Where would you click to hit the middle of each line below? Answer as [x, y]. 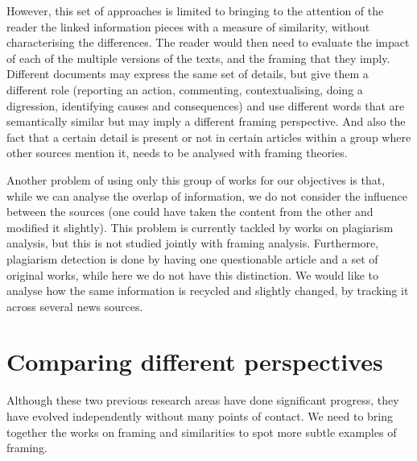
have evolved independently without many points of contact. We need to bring [200, 416]
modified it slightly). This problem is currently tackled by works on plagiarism [200, 227]
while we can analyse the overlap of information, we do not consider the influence [207, 195]
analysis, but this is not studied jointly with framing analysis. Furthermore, [193, 243]
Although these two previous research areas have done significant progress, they [203, 400]
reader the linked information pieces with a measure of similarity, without [188, 26]
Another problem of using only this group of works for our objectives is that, [196, 179]
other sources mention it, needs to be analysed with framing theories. [177, 153]
